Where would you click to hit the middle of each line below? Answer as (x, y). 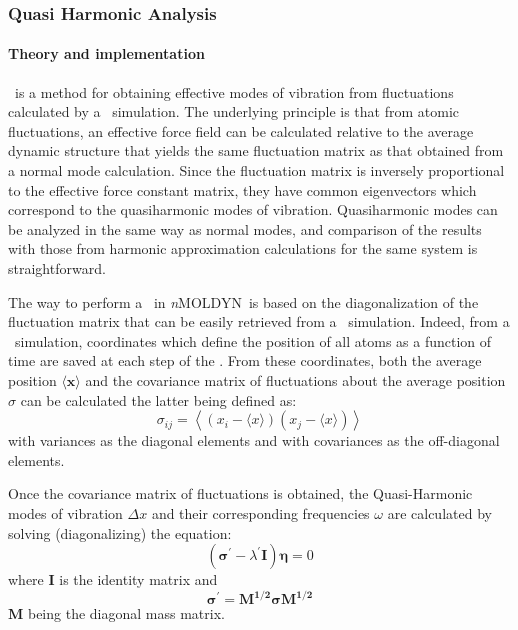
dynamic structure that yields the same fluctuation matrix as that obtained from (256, 150)
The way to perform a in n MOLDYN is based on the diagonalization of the (243, 301)
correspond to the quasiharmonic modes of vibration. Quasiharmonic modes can (253, 209)
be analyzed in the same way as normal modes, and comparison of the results (245, 228)
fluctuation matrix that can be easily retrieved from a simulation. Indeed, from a (259, 321)
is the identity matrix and (138, 579)
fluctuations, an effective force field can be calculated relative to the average (241, 130)
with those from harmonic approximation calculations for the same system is (243, 248)
